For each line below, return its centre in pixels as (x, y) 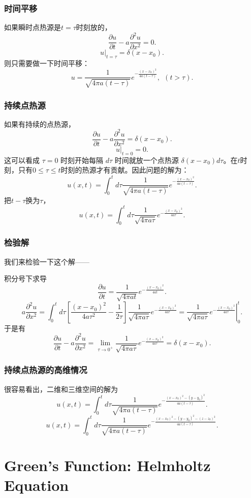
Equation (37, 485)
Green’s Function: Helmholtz (107, 465)
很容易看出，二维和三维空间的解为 (61, 389)
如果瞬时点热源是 (33, 27)
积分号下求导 (25, 278)
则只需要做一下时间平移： (47, 63)
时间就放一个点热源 (147, 160)
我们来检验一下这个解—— (47, 261)
